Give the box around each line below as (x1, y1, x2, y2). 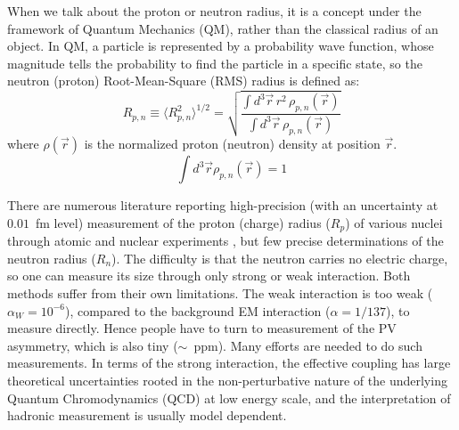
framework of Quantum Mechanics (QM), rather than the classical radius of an (7, 19, 439, 37)
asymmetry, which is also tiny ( (7, 336, 178, 354)
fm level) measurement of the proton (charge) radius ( (35, 213, 331, 231)
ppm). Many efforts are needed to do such (193, 336, 422, 354)
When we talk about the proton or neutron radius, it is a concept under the (7, 2, 422, 20)
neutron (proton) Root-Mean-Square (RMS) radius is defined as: (7, 71, 360, 90)
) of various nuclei (345, 213, 443, 231)
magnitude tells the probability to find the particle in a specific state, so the (7, 53, 422, 72)
